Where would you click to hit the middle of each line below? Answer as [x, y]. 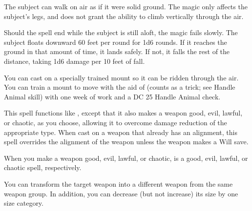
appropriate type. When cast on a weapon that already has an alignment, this [121, 132]
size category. [24, 203]
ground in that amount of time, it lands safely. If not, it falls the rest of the [117, 51]
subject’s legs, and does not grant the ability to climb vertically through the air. [124, 16]
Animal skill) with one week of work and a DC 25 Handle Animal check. [112, 96]
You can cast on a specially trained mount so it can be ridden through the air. [121, 77]
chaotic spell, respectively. [43, 167]
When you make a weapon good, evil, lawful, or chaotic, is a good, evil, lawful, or [126, 158]
